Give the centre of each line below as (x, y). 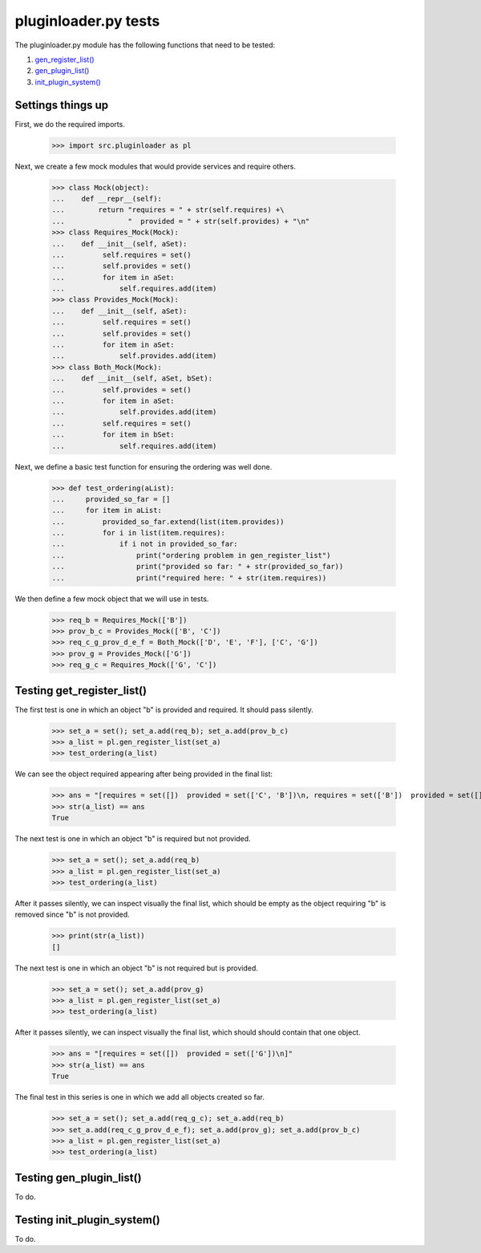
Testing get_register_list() (81, 690)
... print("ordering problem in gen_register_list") (191, 555)
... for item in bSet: (113, 435)
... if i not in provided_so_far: (145, 544)
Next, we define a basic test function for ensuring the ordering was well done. (143, 466)
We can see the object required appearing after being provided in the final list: (143, 774)
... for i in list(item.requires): (139, 533)
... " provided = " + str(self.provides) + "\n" (181, 221)
